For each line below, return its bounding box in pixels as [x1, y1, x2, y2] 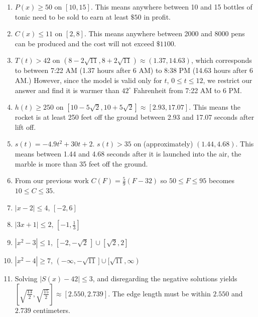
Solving [15, 273, 38, 284]
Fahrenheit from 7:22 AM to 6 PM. [133, 85, 242, 95]
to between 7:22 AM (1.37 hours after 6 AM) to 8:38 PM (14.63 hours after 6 [15, 65, 253, 75]
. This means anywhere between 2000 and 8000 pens [84, 28, 245, 39]
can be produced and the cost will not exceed [15, 38, 155, 48]
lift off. [15, 121, 36, 132]
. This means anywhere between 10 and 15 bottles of [90, 2, 252, 12]
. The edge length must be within [108, 288, 211, 298]
